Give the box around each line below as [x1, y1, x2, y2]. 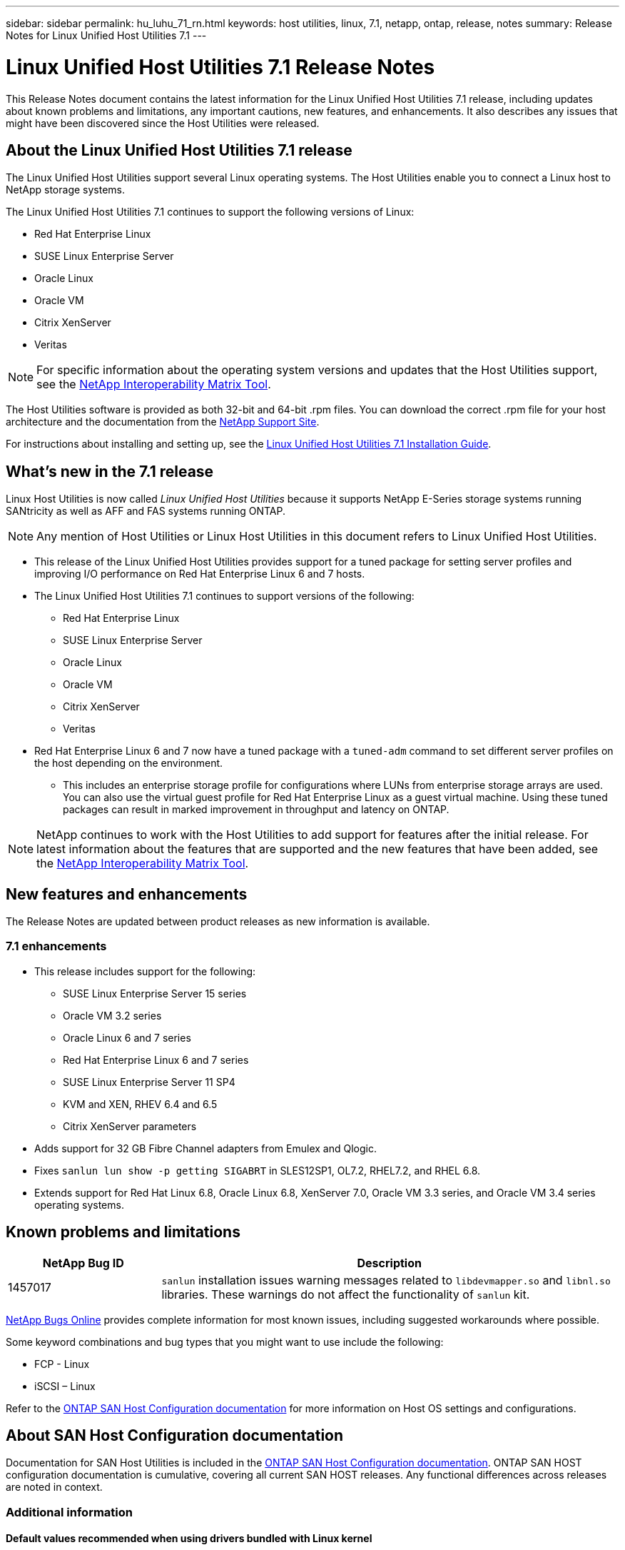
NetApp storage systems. [6, 183, 126, 196]
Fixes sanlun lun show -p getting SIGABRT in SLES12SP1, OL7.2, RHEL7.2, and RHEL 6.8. [34, 1164, 481, 1177]
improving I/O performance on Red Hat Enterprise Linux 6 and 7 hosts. [34, 568, 365, 580]
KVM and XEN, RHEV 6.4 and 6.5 [63, 1097, 218, 1110]
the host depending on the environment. [34, 757, 223, 770]
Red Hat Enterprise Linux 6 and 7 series [63, 1053, 249, 1066]
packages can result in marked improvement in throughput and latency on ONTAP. [63, 803, 449, 816]
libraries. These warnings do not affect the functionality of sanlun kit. [161, 1287, 530, 1302]
